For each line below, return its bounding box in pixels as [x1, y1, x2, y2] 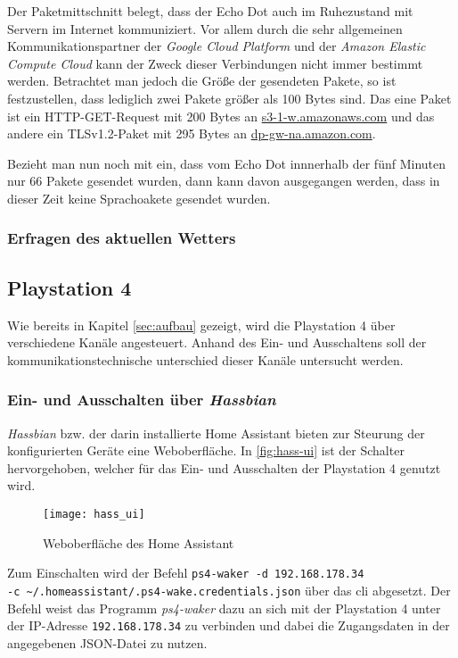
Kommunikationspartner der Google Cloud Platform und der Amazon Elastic [7, 37, 426, 55]
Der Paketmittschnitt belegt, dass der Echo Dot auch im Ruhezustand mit [7, 2, 413, 20]
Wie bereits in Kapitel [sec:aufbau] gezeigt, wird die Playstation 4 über [7, 315, 396, 334]
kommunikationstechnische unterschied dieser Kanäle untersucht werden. [7, 350, 404, 369]
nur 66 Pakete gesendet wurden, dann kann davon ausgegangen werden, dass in [7, 171, 440, 190]
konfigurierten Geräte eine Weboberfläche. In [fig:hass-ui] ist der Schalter [7, 441, 405, 460]
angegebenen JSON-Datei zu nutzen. [7, 633, 208, 652]
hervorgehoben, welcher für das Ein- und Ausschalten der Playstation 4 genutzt [7, 458, 441, 477]
